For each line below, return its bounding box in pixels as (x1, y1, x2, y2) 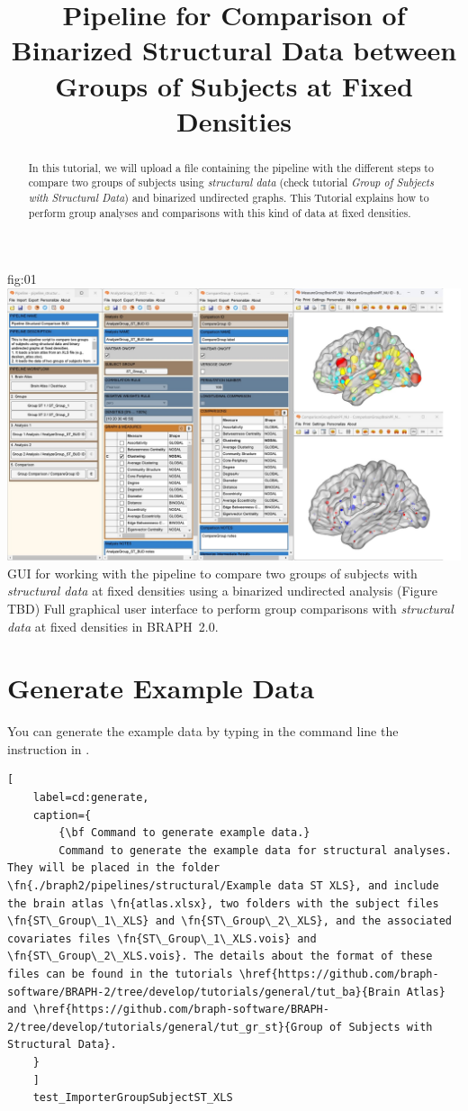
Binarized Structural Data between (11, 32, 457, 68)
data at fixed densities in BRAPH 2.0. (7, 616, 219, 635)
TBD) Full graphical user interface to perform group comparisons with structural (7, 598, 454, 617)
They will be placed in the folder (7, 861, 220, 875)
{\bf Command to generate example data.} (58, 826, 310, 840)
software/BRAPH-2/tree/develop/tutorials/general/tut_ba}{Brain (7, 985, 400, 998)
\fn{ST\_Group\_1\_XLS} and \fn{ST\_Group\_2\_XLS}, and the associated (7, 915, 452, 928)
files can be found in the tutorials (7, 967, 233, 980)
